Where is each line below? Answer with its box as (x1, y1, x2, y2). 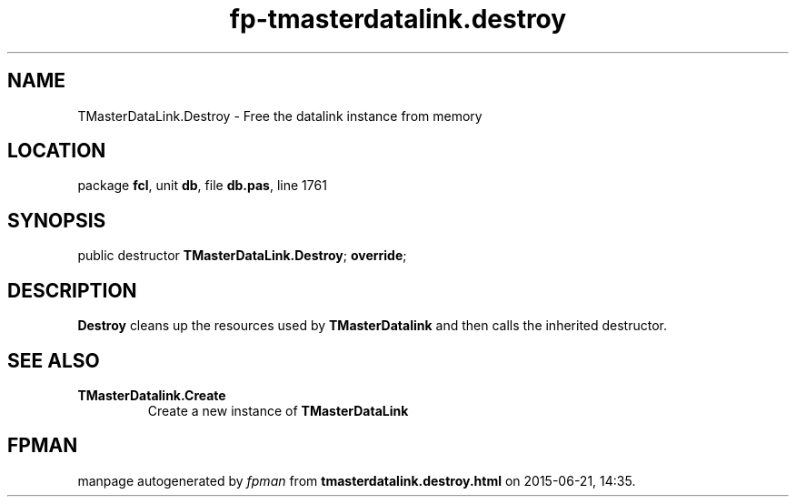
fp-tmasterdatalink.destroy (229, 4, 567, 35)
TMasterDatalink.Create (77, 387, 226, 403)
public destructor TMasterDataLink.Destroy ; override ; (77, 247, 407, 264)
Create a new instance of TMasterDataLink (147, 402, 409, 418)
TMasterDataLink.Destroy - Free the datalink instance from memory (77, 107, 483, 124)
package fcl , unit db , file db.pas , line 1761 (77, 177, 327, 194)
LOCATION (7, 139, 106, 163)
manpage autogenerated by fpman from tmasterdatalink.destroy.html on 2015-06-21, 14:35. (77, 472, 636, 489)
